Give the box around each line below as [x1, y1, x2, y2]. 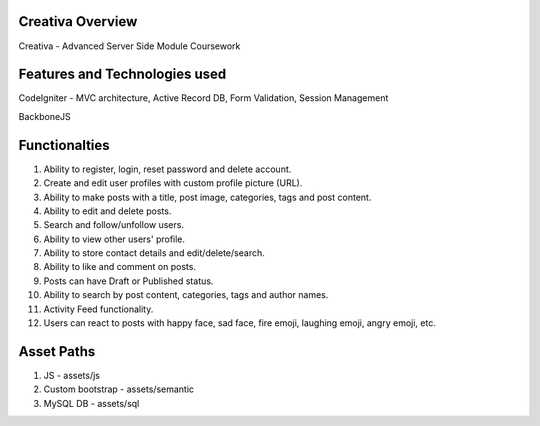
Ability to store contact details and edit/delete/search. [43, 247, 265, 259]
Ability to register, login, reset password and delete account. [43, 163, 292, 175]
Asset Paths [18, 343, 96, 360]
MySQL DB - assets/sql [43, 397, 140, 409]
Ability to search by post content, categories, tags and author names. [43, 289, 329, 301]
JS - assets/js [43, 369, 100, 381]
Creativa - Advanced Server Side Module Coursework [18, 40, 241, 52]
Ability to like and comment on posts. [43, 261, 197, 273]
